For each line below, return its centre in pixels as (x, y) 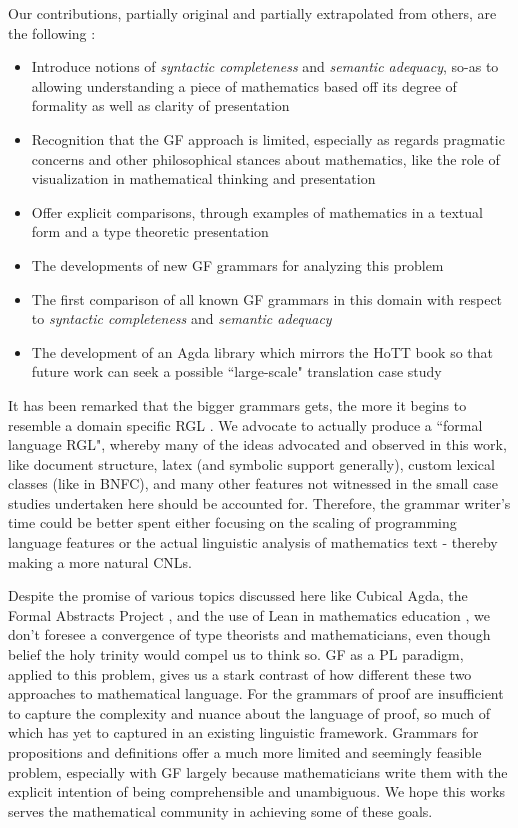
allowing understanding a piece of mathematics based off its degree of (244, 85)
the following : (52, 32)
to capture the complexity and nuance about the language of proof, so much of (249, 712)
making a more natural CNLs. (100, 561)
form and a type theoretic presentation (150, 231)
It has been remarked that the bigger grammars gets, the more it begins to (237, 404)
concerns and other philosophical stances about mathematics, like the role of (265, 158)
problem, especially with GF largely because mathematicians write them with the (258, 771)
